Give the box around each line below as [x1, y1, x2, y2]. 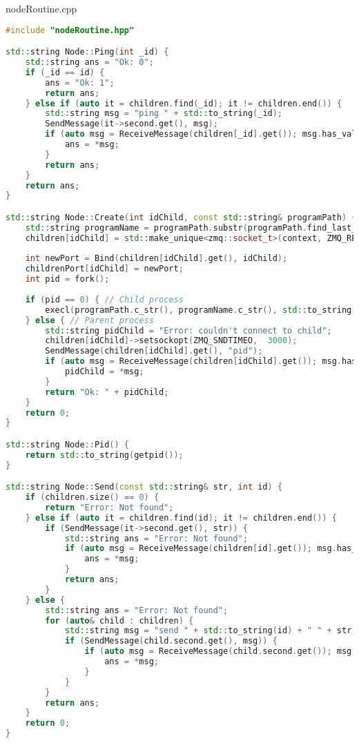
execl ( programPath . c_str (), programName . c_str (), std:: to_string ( [45, 305, 357, 315]
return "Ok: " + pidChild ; [45, 387, 169, 397]
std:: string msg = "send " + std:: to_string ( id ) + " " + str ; [64, 626, 357, 636]
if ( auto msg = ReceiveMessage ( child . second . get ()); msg [84, 646, 352, 657]
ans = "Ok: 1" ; [45, 77, 115, 88]
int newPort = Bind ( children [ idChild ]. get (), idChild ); [25, 253, 288, 264]
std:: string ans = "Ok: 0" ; [25, 57, 154, 67]
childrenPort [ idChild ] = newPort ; [25, 264, 184, 274]
